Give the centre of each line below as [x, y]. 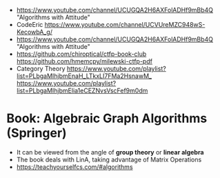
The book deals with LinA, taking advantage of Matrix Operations [109, 159]
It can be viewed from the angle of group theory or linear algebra [110, 152]
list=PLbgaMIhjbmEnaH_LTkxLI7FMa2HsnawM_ [84, 76]
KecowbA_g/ [34, 32]
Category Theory [41, 69]
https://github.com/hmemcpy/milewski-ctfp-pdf [84, 61]
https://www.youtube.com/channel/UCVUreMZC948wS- [125, 24]
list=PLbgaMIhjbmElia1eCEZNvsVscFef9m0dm [82, 90]
